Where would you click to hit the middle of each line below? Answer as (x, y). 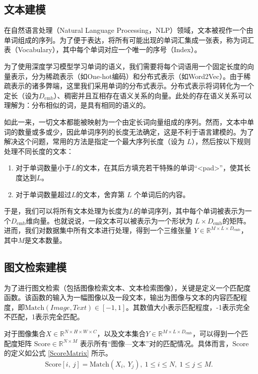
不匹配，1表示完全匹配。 (44, 317)
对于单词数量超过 (43, 194)
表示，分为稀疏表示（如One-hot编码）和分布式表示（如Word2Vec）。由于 (127, 76)
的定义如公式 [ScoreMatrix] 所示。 (58, 353)
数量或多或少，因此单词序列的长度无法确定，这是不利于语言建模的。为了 (136, 131)
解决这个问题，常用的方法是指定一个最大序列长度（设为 (94, 141)
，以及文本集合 (121, 334)
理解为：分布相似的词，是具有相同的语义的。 (77, 105)
